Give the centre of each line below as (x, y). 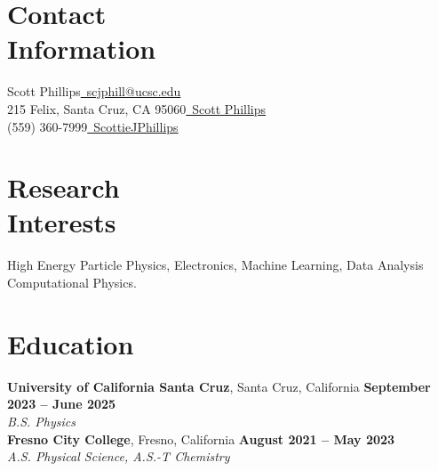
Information (82, 49)
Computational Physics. (72, 282)
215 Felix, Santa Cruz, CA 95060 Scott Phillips (137, 108)
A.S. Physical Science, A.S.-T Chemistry (119, 456)
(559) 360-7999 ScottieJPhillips (93, 126)
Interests (62, 222)
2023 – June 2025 (62, 404)
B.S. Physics (41, 421)
